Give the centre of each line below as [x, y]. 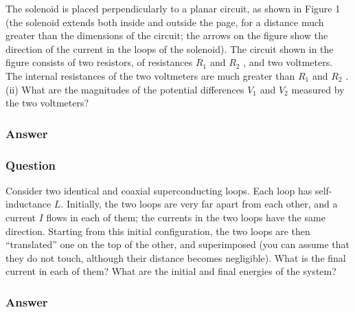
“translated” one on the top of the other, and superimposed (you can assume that [178, 244]
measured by [318, 89]
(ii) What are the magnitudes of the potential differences [125, 89]
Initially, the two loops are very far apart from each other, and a [202, 204]
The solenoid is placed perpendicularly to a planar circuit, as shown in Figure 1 [173, 8]
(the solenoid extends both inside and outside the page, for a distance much [165, 22]
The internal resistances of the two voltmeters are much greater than [150, 75]
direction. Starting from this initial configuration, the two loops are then [158, 231]
